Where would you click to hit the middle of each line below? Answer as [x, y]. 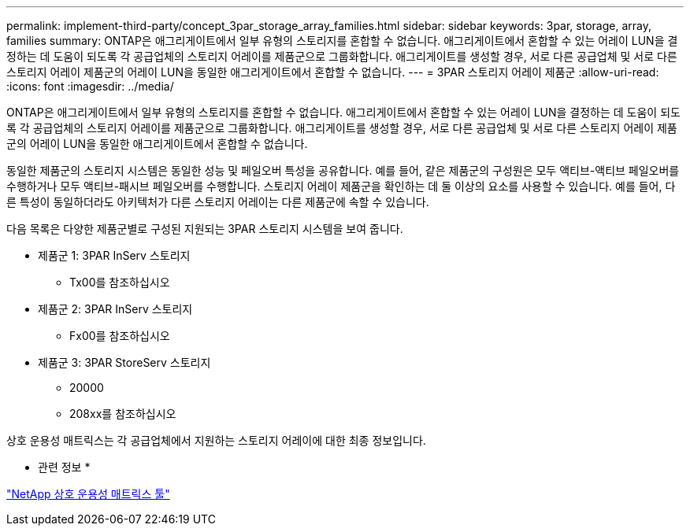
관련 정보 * [64, 467]
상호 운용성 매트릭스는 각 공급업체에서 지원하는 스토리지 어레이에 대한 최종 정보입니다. [216, 440]
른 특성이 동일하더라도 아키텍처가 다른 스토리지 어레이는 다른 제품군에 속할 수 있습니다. [218, 202]
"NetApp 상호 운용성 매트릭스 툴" [88, 494]
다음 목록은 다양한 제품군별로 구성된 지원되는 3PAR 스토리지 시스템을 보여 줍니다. [205, 229]
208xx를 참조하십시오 [123, 414]
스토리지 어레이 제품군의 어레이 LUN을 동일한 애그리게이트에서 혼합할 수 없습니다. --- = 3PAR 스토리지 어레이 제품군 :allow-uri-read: [333, 72]
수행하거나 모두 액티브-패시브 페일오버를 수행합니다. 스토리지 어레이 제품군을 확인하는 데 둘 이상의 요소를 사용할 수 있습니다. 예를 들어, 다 [341, 186]
